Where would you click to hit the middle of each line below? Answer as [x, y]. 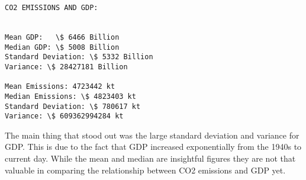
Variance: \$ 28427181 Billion [66, 67]
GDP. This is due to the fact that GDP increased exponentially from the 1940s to [153, 147]
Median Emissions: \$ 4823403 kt [70, 96]
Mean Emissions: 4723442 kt [60, 87]
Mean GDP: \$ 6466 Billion [62, 37]
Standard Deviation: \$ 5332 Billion [79, 57]
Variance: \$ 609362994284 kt [64, 116]
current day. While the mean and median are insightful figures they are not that [150, 158]
